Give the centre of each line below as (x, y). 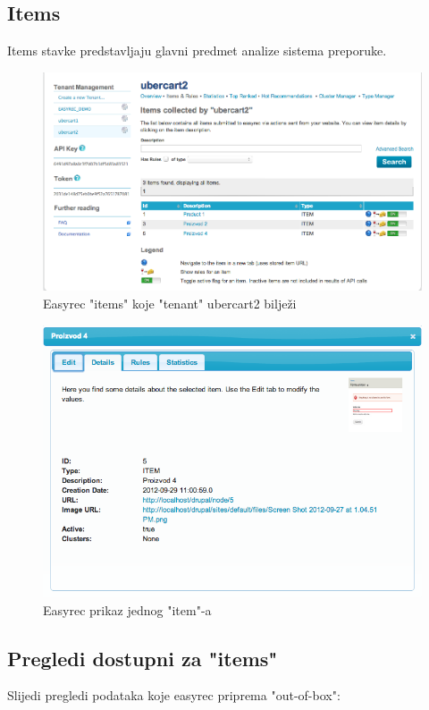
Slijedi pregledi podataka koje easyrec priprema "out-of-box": (174, 695)
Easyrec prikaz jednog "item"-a (127, 609)
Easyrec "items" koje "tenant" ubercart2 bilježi (170, 303)
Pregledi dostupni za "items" (143, 658)
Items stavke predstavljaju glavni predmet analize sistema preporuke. (197, 51)
